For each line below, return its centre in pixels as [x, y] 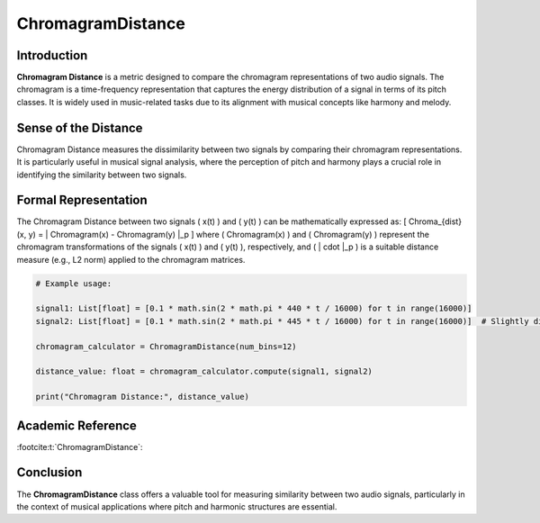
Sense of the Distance [80, 127]
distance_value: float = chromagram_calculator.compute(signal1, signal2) [204, 372]
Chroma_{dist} [435, 221]
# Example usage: [74, 283]
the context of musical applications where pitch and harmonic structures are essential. [177, 506]
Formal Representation [82, 200]
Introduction [52, 55]
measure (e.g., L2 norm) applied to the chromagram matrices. [131, 259]
